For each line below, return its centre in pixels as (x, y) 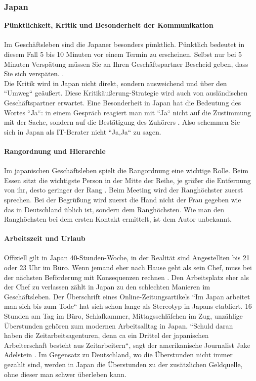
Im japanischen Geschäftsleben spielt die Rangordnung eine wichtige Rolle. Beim (126, 170)
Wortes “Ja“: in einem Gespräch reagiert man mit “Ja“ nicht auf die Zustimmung (128, 112)
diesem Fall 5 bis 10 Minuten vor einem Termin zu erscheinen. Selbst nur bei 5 (123, 54)
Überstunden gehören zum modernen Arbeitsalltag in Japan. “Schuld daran (119, 325)
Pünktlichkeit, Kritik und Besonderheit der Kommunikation (109, 25)
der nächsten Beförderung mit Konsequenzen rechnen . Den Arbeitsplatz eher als (127, 277)
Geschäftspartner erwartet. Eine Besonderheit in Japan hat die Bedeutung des (123, 102)
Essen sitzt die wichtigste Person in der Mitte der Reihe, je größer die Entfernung (128, 180)
